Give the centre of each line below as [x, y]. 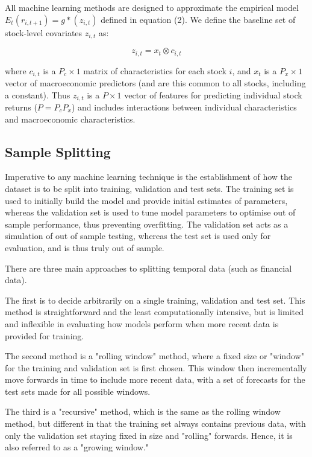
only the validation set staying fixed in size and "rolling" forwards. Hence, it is [149, 435]
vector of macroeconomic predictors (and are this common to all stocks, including [155, 82]
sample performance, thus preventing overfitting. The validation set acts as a [147, 224]
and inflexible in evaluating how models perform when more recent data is [142, 323]
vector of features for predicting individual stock [213, 94]
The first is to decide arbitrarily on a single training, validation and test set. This [155, 300]
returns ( [21, 107]
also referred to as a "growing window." [77, 447]
